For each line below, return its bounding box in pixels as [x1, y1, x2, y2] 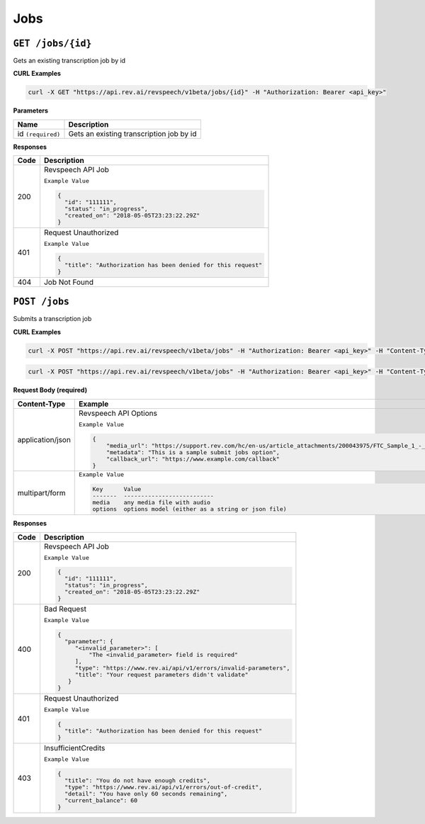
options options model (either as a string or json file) [92, 505, 287, 513]
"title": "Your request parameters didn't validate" [74, 671, 249, 679]
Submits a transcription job [13, 315, 92, 323]
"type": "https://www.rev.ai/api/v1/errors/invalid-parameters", [74, 665, 290, 672]
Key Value [92, 485, 142, 493]
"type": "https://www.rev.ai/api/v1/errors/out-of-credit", [64, 783, 263, 791]
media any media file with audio [92, 499, 211, 507]
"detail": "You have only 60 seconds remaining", [64, 790, 228, 797]
